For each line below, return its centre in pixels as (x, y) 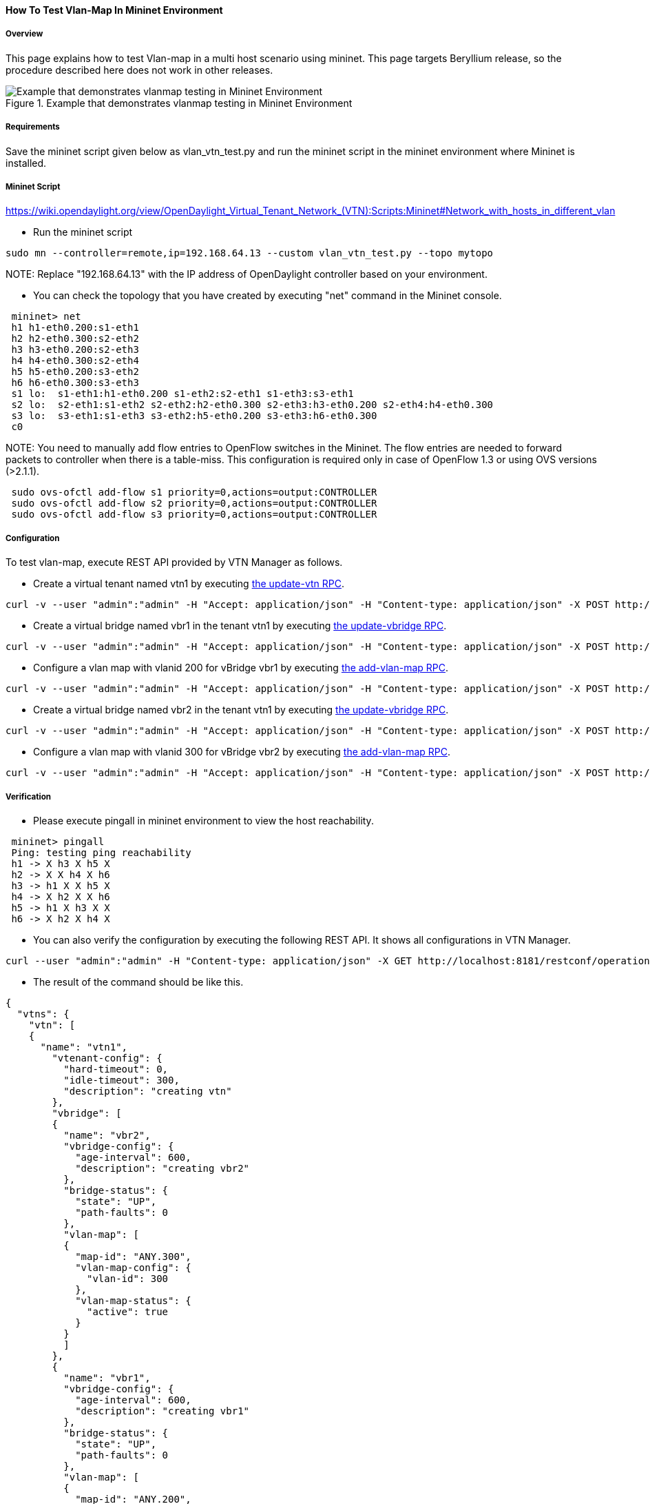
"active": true (128, 1311)
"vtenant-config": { (107, 1058)
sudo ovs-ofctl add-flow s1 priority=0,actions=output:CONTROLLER (194, 492)
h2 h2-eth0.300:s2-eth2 (75, 339)
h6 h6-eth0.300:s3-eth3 (75, 383)
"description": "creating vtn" (148, 1091)
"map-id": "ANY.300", (133, 1256)
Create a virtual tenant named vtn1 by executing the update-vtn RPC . (189, 584)
